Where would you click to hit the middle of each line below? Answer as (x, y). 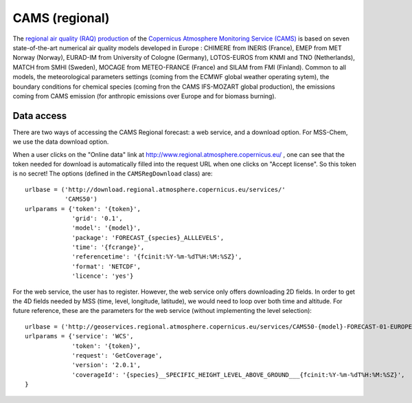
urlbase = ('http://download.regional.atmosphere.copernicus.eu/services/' (155, 189)
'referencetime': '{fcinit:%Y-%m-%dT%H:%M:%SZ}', (157, 257)
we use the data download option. (61, 142)
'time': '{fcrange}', (108, 247)
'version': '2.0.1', (106, 365)
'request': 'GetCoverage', (117, 355)
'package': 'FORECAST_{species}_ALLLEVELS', (148, 238)
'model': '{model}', (106, 228)
